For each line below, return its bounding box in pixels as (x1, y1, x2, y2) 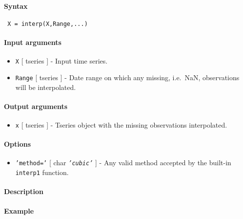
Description (4, 186, 44, 197)
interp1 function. (15, 167, 69, 177)
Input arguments (4, 37, 61, 47)
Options (4, 139, 31, 149)
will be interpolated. (15, 82, 76, 92)
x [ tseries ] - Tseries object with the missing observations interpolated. (15, 119, 227, 130)
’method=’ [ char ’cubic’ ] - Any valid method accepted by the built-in (15, 157, 231, 168)
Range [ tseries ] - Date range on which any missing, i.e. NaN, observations (15, 72, 240, 82)
